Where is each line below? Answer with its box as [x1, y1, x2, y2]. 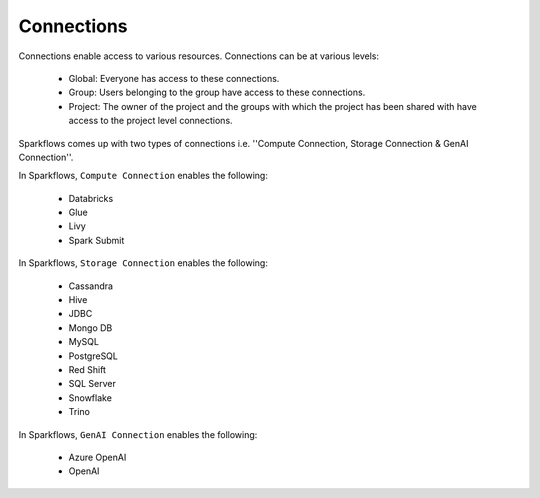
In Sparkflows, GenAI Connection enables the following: [18, 428, 258, 440]
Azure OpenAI [68, 451, 127, 463]
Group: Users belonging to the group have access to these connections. [68, 86, 366, 99]
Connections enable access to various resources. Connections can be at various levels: [18, 50, 380, 62]
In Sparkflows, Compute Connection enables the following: [18, 170, 269, 182]
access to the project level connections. [68, 115, 234, 127]
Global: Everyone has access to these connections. [68, 72, 280, 84]
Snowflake [68, 391, 112, 404]
